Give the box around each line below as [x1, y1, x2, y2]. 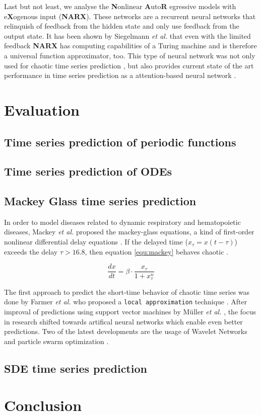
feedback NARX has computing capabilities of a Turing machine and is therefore [4, 40, 257, 51]
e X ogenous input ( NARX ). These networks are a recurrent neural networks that [4, 11, 256, 21]
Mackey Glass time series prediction [4, 193, 197, 209]
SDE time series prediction [4, 360, 147, 376]
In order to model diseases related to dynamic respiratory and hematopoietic [4, 216, 241, 227]
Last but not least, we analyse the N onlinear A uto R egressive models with [4, 1, 236, 11]
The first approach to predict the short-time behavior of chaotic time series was [4, 286, 250, 297]
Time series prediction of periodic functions [4, 134, 236, 149]
